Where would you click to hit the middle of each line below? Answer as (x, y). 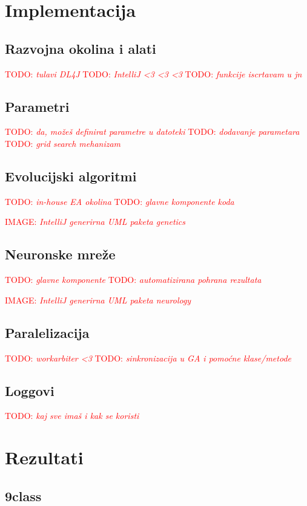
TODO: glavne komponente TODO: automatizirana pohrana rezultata (133, 280)
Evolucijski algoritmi (71, 176)
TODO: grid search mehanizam (63, 143)
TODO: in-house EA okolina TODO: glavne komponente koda (120, 201)
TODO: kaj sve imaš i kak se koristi (72, 416)
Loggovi (30, 390)
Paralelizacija (47, 332)
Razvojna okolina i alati (81, 48)
